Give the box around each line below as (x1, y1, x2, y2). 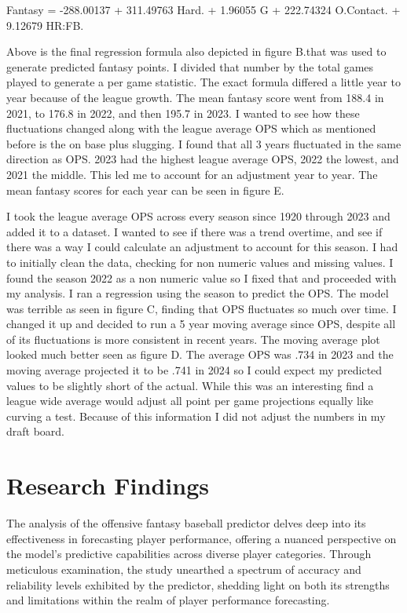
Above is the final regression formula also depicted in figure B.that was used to (6, 43, 387, 60)
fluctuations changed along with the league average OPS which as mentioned (6, 120, 376, 137)
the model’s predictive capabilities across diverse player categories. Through (6, 545, 372, 562)
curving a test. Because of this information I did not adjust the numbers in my (6, 407, 386, 424)
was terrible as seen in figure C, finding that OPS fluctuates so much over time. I (6, 300, 397, 316)
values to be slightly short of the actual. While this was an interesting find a (6, 377, 374, 393)
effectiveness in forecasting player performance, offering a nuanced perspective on (6, 530, 397, 546)
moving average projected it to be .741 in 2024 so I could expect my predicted (6, 362, 383, 378)
